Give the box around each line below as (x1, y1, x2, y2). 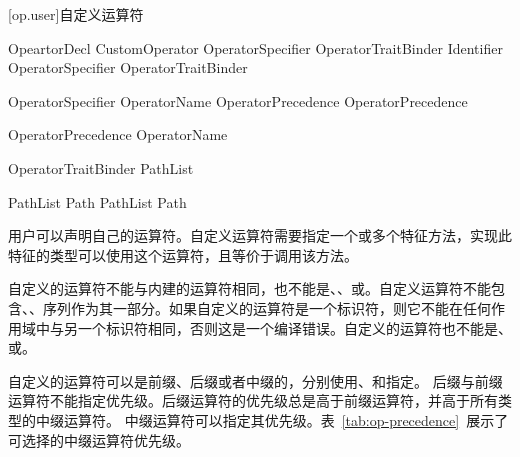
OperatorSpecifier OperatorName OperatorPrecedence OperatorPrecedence (8, 90, 468, 111)
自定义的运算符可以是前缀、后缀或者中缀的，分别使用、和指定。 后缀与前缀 (8, 370, 503, 391)
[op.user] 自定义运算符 (8, 4, 144, 24)
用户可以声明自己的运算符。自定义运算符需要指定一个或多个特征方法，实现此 (8, 225, 512, 246)
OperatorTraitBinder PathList (8, 157, 194, 178)
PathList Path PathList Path (8, 191, 187, 212)
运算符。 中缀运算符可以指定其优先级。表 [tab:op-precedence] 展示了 (63, 409, 509, 430)
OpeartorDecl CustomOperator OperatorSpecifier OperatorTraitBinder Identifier (8, 37, 503, 58)
